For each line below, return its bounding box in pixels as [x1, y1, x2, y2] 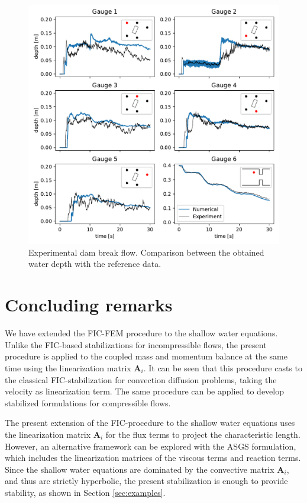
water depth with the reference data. [28, 257, 161, 270]
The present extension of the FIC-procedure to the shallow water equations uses [5, 416, 295, 429]
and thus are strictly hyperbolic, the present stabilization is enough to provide [5, 475, 288, 487]
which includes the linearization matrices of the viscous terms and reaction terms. [5, 451, 301, 464]
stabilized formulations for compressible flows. [5, 396, 171, 409]
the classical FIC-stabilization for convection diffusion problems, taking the [5, 373, 277, 386]
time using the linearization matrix [5, 361, 131, 374]
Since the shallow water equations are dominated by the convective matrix [5, 463, 274, 475]
